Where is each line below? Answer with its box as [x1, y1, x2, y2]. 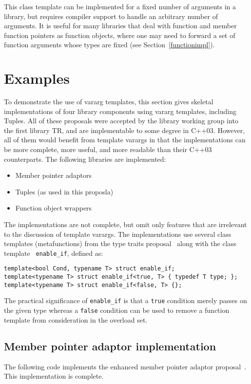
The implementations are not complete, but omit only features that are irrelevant [4, 219, 247, 230]
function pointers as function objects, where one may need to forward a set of [4, 30, 235, 40]
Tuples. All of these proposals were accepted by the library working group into [4, 115, 238, 126]
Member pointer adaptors [15, 170, 92, 180]
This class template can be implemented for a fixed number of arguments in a [4, 1, 236, 11]
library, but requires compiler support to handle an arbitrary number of [4, 11, 218, 21]
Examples [4, 68, 70, 88]
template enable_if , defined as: [4, 248, 103, 258]
